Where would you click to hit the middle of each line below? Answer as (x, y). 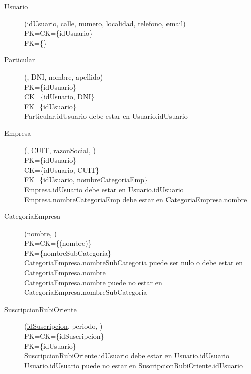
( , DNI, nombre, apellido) (64, 76)
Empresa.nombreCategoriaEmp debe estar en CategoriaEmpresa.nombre (136, 199)
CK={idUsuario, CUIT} (62, 169)
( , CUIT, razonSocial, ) (60, 150)
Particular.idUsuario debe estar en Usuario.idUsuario (106, 116)
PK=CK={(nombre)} (58, 243)
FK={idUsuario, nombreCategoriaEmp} (86, 179)
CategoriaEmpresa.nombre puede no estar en (93, 282)
